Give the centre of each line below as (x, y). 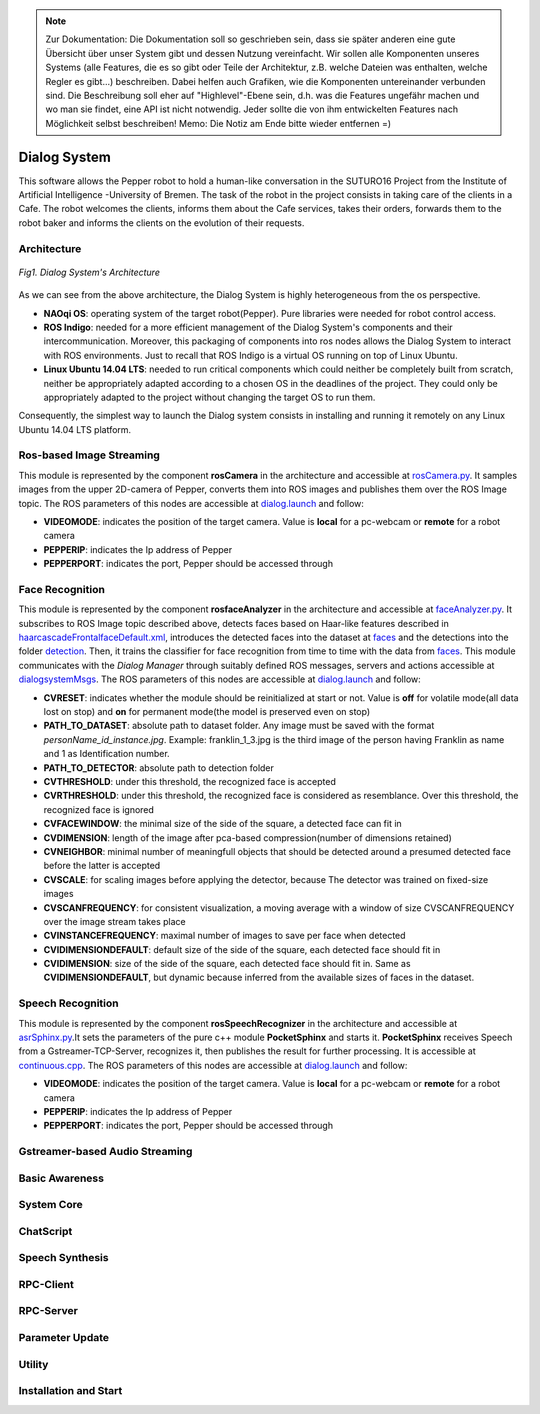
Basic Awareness (61, 1178)
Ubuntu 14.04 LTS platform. (75, 429)
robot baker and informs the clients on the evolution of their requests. (161, 222)
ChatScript (45, 1231)
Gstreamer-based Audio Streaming (105, 1152)
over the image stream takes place (114, 921)
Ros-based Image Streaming (89, 455)
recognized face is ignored (99, 809)
